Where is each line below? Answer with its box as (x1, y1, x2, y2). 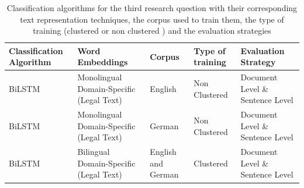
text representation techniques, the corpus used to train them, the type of (20, 13, 284, 25)
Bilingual (77, 146, 110, 158)
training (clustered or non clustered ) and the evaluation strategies (33, 24, 271, 37)
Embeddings (77, 56, 128, 68)
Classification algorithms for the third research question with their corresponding (6, 2, 298, 13)
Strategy (240, 56, 276, 68)
